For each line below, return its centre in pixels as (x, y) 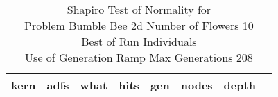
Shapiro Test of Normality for (139, 9)
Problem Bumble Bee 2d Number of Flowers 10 (139, 25)
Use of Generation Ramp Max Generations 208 (139, 57)
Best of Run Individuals (139, 41)
